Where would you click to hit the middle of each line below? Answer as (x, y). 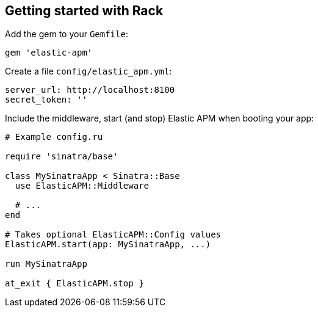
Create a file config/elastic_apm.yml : (89, 71)
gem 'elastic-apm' (49, 53)
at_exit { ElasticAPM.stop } (74, 284)
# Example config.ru (54, 137)
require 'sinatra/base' (62, 157)
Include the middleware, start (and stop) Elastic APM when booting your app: (160, 118)
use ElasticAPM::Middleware (82, 186)
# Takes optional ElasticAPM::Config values (113, 235)
